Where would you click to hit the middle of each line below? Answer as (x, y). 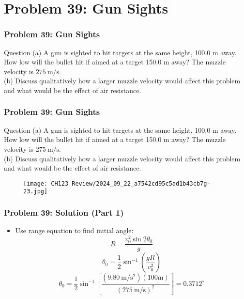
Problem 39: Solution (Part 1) (64, 212)
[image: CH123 (46, 183)
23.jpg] (36, 192)
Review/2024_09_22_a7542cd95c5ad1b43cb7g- (141, 183)
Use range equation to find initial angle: (74, 230)
